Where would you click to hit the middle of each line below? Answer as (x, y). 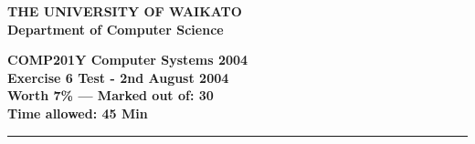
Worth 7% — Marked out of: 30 (111, 95)
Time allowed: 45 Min (78, 113)
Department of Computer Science (116, 29)
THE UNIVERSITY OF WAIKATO (125, 11)
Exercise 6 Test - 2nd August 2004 (118, 77)
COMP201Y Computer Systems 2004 (128, 60)
